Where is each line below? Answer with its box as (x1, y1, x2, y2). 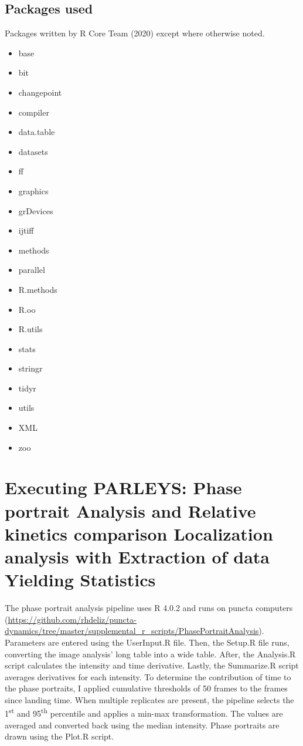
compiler (18, 106, 49, 118)
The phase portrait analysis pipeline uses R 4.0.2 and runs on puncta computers (5, 602, 293, 614)
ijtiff (18, 224, 34, 237)
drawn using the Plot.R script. (5, 730, 114, 742)
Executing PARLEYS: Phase (5, 475, 242, 499)
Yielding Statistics (5, 568, 156, 592)
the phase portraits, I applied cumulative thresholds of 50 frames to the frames (5, 682, 288, 694)
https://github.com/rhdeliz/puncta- (8, 613, 137, 625)
